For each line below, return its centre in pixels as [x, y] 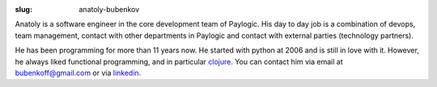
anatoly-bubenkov [109, 9]
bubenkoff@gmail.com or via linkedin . [78, 72]
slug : [23, 9]
